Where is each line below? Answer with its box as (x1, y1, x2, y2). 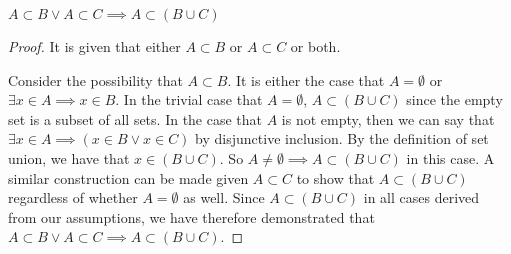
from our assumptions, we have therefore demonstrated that (8, 206, 375, 227)
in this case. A (406, 147, 495, 168)
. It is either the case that (227, 69, 385, 90)
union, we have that (8, 147, 130, 168)
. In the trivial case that (115, 89, 263, 110)
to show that (296, 167, 375, 188)
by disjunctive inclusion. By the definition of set (195, 128, 489, 149)
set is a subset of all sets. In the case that (8, 108, 263, 129)
